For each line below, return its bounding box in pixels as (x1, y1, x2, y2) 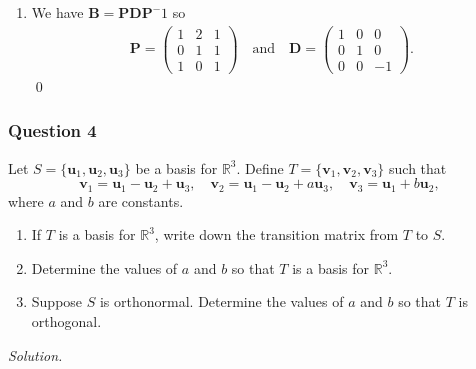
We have (31, 2, 84, 22)
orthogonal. (31, 311, 102, 332)
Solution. (8, 344, 63, 365)
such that (389, 157, 447, 178)
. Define (236, 157, 284, 178)
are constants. (98, 190, 184, 211)
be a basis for (135, 157, 218, 178)
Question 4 (8, 118, 97, 143)
